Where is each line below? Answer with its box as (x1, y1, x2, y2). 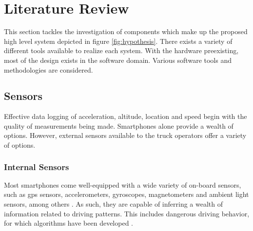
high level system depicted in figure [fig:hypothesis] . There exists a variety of (4, 36, 233, 46)
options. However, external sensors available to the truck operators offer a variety (4, 130, 247, 140)
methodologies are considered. (4, 64, 93, 75)
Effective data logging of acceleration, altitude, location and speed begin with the (4, 111, 247, 121)
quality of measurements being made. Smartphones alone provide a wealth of (4, 120, 234, 131)
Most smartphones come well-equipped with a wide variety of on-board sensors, (4, 179, 241, 190)
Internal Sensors (4, 160, 69, 173)
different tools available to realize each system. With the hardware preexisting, (4, 45, 239, 56)
